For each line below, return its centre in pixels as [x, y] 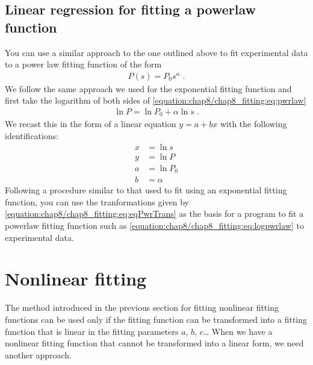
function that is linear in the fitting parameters [92, 331]
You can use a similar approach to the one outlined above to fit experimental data [156, 52]
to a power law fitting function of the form [83, 64]
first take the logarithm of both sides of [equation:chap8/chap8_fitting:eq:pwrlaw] [156, 100]
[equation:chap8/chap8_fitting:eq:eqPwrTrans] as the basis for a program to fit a [154, 214]
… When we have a [238, 331]
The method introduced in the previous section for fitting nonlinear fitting [142, 307]
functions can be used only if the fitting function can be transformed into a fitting [156, 319]
